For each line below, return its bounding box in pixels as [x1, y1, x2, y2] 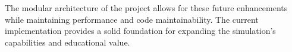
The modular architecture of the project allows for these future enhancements [5, 2, 288, 13]
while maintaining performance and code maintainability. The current [5, 13, 259, 25]
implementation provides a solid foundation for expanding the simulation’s [5, 25, 276, 37]
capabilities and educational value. [5, 36, 130, 48]
